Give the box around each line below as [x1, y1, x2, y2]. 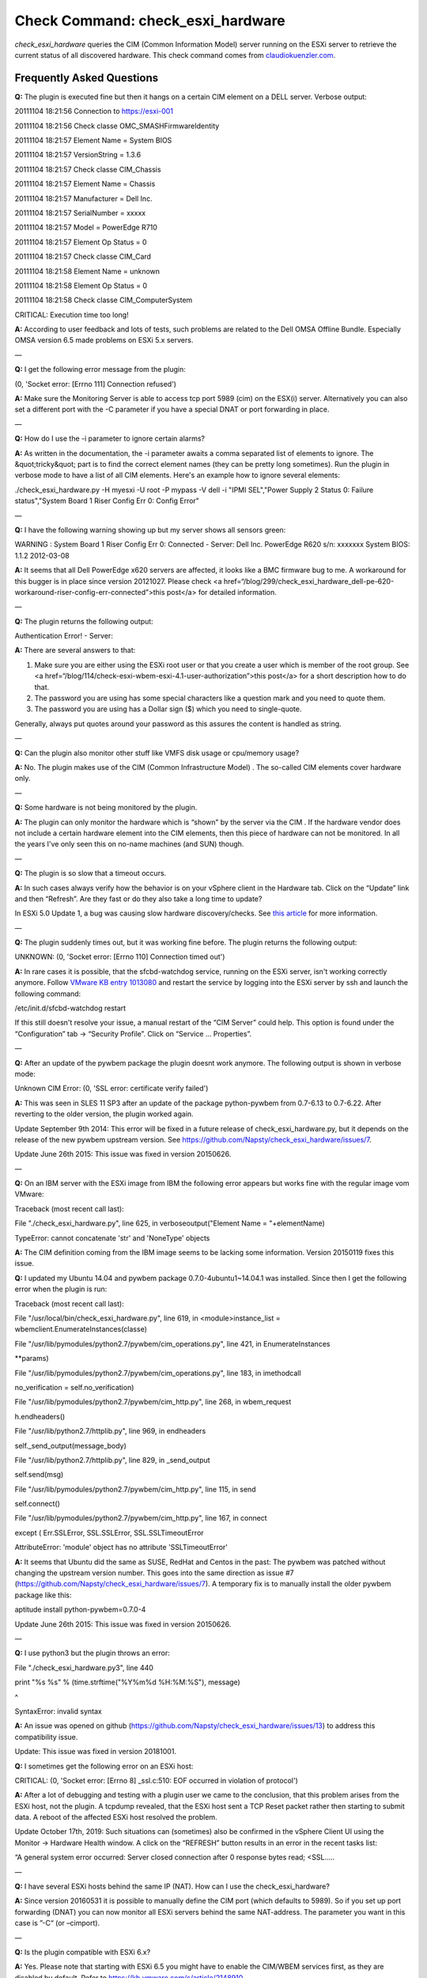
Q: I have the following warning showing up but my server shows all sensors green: [14, 525, 286, 534]
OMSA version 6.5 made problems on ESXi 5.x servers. [14, 335, 194, 345]
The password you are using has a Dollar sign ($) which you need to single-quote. [34, 704, 302, 714]
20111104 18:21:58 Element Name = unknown [14, 266, 161, 276]
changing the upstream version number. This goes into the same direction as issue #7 [14, 1568, 294, 1578]
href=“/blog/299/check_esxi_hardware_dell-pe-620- [223, 576, 395, 585]
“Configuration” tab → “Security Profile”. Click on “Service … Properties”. [14, 1029, 252, 1038]
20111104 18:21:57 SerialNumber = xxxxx [14, 208, 146, 218]
